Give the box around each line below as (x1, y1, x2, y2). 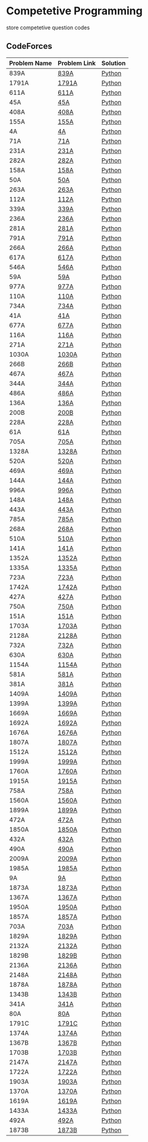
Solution (101, 58, 126, 67)
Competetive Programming (6, 4, 143, 18)
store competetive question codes (6, 24, 90, 31)
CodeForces (6, 41, 52, 51)
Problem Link (57, 58, 96, 67)
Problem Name (9, 58, 52, 67)
